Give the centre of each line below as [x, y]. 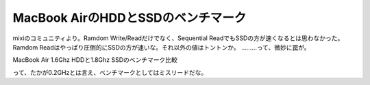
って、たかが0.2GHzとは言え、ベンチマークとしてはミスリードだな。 [110, 72]
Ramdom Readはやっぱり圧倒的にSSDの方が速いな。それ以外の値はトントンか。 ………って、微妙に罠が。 [162, 47]
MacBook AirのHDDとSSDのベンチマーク [129, 18]
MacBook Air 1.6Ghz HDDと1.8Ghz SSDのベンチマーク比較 [95, 60]
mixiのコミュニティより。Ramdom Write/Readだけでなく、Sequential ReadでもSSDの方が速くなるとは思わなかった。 [178, 38]
